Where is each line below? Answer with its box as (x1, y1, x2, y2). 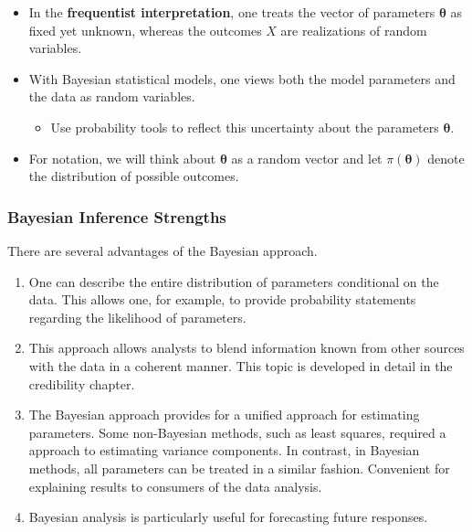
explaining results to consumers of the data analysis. (28, 476, 322, 495)
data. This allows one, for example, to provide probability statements (28, 290, 416, 309)
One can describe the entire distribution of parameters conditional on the (28, 271, 439, 291)
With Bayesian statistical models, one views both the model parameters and (28, 69, 456, 88)
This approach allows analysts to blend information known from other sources (28, 338, 465, 357)
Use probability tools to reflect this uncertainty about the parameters (50, 117, 439, 136)
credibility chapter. (28, 374, 135, 393)
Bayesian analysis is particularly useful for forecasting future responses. (28, 507, 428, 527)
